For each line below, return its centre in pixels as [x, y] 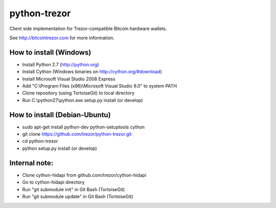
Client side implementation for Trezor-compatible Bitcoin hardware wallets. [88, 29]
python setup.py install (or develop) [60, 148]
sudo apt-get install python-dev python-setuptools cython [84, 127]
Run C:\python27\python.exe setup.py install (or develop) [83, 100]
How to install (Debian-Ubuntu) [60, 115]
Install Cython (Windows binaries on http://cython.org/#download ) [92, 72]
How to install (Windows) [50, 52]
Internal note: [31, 163]
